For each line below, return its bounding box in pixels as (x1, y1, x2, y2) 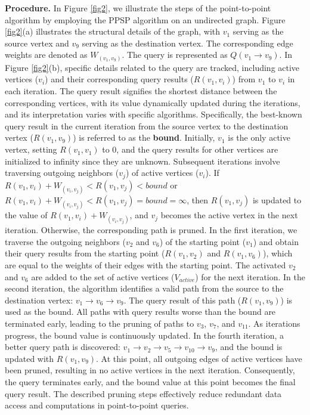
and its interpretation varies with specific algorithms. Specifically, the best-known (5, 108, 302, 120)
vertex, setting (5, 143, 57, 156)
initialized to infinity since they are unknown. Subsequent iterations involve (5, 154, 280, 167)
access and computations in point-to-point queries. (5, 399, 189, 411)
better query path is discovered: (5, 340, 120, 353)
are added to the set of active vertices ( (31, 270, 175, 283)
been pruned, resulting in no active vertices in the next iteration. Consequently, (5, 364, 295, 376)
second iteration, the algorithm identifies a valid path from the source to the (5, 282, 284, 295)
